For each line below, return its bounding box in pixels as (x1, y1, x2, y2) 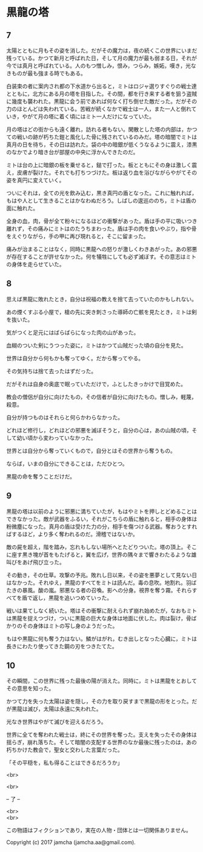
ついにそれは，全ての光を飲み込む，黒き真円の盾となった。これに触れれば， (6, 189, 198, 196)
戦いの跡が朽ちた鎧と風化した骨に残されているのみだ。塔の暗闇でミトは (16, 133, 198, 140)
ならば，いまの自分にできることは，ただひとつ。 (6, 460, 128, 467)
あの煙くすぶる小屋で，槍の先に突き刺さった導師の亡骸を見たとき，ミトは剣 (6, 308, 197, 315)
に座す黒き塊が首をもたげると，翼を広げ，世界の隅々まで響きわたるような (6, 551, 192, 558)
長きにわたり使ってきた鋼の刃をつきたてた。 (6, 642, 118, 649)
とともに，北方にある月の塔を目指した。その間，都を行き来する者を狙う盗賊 (6, 90, 198, 97)
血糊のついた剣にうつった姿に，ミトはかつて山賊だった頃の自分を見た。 (6, 341, 187, 349)
